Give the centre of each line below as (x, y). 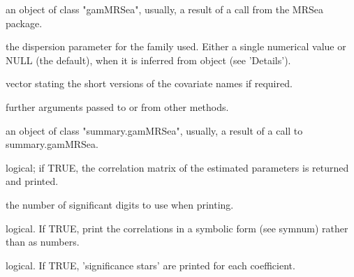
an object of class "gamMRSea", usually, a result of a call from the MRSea (164, 9)
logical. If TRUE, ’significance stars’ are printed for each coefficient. (150, 265)
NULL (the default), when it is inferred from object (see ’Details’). (148, 60)
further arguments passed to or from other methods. (117, 106)
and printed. (32, 181)
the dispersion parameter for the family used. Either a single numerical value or (176, 46)
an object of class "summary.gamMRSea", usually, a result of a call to (154, 130)
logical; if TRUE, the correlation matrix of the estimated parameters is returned (177, 167)
